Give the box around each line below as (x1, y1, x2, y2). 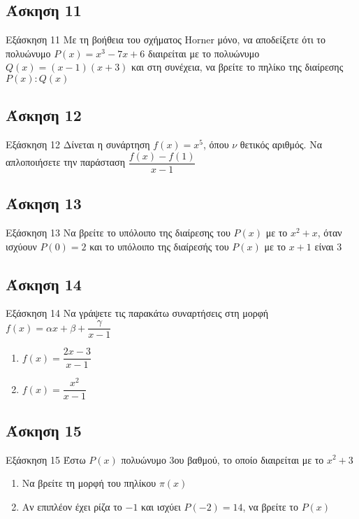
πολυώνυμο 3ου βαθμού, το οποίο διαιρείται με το (121, 452, 324, 467)
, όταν (317, 225, 342, 240)
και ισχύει (141, 499, 181, 513)
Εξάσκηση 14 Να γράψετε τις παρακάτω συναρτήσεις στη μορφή (6, 306, 269, 320)
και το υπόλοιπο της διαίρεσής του (89, 239, 229, 253)
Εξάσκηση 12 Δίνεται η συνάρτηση (6, 137, 150, 152)
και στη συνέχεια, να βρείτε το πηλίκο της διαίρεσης (131, 59, 344, 74)
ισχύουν (6, 239, 37, 253)
